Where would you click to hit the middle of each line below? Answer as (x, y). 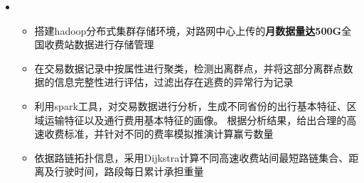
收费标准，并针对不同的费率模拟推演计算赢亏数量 (159, 134)
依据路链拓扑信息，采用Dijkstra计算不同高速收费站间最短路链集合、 (192, 157)
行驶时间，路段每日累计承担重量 (129, 171)
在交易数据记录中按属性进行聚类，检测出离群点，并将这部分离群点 (189, 68)
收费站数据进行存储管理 (99, 44)
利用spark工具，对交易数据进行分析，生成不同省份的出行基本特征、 (191, 105)
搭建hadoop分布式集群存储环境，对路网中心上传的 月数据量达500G (188, 30)
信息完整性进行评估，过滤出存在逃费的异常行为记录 (174, 82)
